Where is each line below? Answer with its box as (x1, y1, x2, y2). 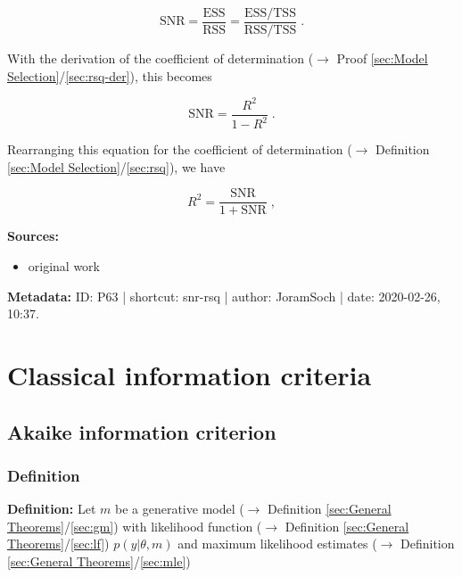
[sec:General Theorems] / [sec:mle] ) (7, 551, 191, 570)
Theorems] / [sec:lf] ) (7, 534, 110, 553)
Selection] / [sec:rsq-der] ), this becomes (7, 66, 212, 85)
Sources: (7, 227, 59, 245)
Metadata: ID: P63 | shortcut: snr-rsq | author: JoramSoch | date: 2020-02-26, (7, 286, 441, 305)
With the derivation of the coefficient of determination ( (7, 49, 314, 68)
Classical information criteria (7, 356, 372, 392)
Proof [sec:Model (336, 49, 428, 68)
